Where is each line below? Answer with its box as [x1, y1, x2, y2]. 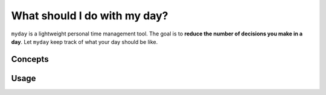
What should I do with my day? [11, 9, 168, 22]
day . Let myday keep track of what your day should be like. [11, 38, 158, 45]
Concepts [11, 54, 49, 64]
